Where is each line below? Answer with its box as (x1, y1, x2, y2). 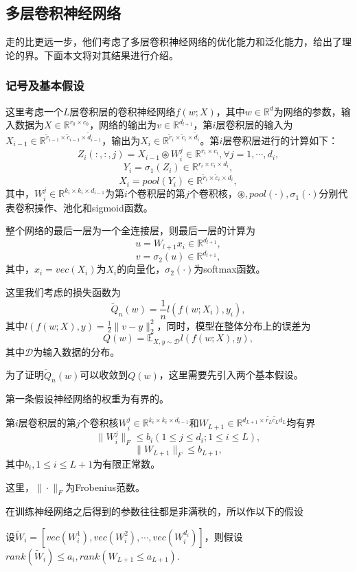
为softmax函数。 (194, 262, 266, 276)
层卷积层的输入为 (216, 117, 293, 132)
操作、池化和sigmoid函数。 (34, 200, 153, 214)
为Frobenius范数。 (65, 479, 145, 494)
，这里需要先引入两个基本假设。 (159, 367, 303, 382)
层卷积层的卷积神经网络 (69, 104, 176, 118)
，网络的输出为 (89, 117, 157, 132)
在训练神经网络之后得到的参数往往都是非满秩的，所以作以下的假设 (5, 504, 303, 518)
